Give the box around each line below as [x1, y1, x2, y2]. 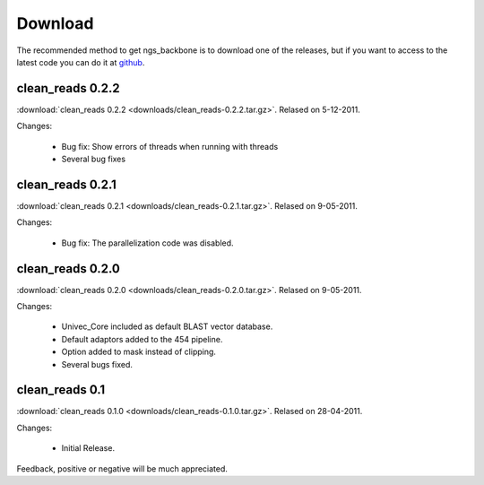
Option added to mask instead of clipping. [61, 346, 217, 358]
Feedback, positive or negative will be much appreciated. [16, 463, 229, 474]
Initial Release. [61, 443, 116, 454]
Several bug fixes [61, 153, 125, 165]
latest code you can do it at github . [16, 56, 145, 67]
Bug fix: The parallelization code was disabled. [61, 238, 234, 248]
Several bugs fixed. [61, 359, 134, 369]
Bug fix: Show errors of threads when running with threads [61, 141, 279, 152]
